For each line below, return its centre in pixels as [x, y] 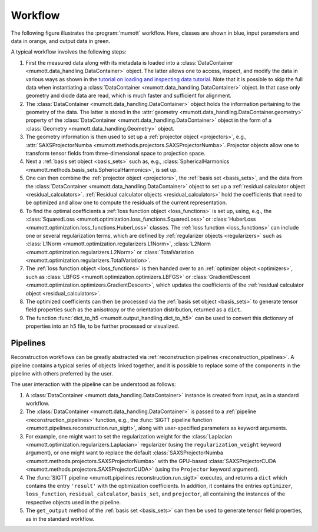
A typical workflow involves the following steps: [69, 52]
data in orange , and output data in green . [61, 41]
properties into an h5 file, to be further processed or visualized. [102, 326]
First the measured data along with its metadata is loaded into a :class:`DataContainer [130, 62]
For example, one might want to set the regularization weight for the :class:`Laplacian [129, 436]
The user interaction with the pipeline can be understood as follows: [93, 384]
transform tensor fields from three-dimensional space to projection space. [116, 154]
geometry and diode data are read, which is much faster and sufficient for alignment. [129, 96]
